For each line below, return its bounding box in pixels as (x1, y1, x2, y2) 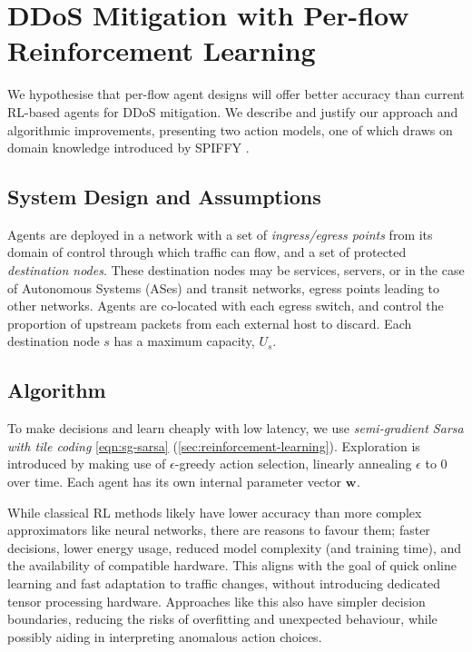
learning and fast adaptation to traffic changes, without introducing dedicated (7, 574, 441, 592)
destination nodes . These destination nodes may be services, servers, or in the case (7, 261, 465, 280)
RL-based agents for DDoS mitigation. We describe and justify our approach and (7, 102, 458, 121)
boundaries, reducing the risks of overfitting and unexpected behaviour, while (7, 609, 438, 628)
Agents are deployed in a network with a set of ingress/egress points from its (7, 224, 433, 243)
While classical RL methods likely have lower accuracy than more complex (7, 502, 422, 521)
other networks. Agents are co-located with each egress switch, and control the (7, 296, 444, 315)
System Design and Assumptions (7, 183, 321, 211)
